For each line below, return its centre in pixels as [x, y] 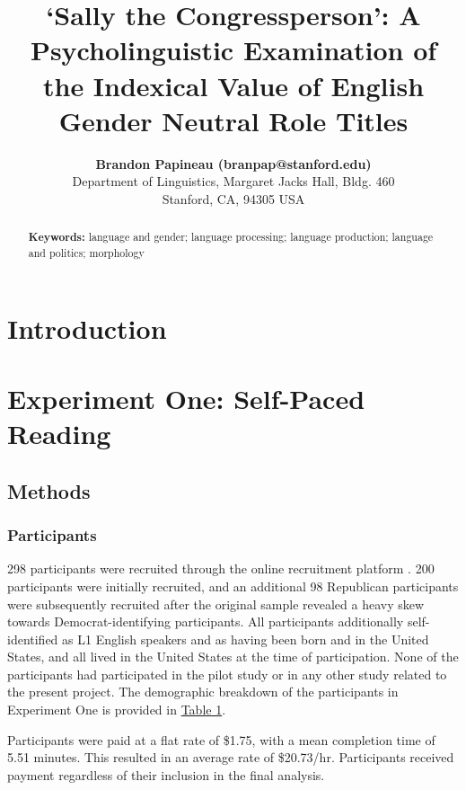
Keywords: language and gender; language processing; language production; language [231, 237]
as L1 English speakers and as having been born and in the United [246, 639]
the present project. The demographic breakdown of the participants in [203, 692]
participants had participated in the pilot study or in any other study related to [227, 674]
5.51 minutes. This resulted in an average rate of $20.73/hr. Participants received [231, 757]
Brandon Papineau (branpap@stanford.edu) [233, 163]
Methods [49, 490]
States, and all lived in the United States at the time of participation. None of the [233, 657]
